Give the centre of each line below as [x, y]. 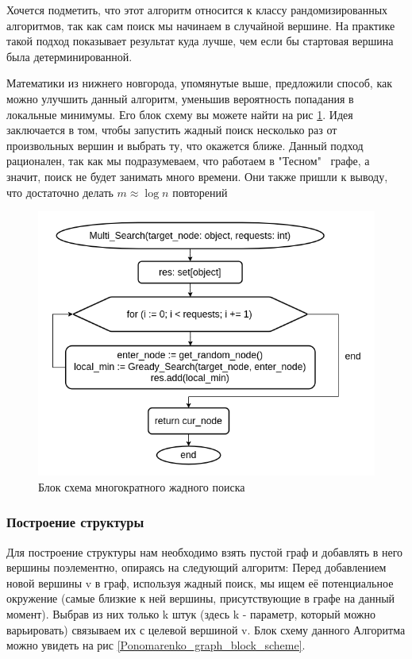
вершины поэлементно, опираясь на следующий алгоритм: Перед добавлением [196, 567]
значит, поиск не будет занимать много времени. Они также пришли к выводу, [197, 176]
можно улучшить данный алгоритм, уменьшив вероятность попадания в [180, 98]
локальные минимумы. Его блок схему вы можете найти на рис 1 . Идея [180, 114]
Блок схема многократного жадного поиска [142, 486]
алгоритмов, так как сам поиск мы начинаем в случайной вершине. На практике [201, 25]
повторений [200, 192]
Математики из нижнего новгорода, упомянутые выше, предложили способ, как [200, 83]
